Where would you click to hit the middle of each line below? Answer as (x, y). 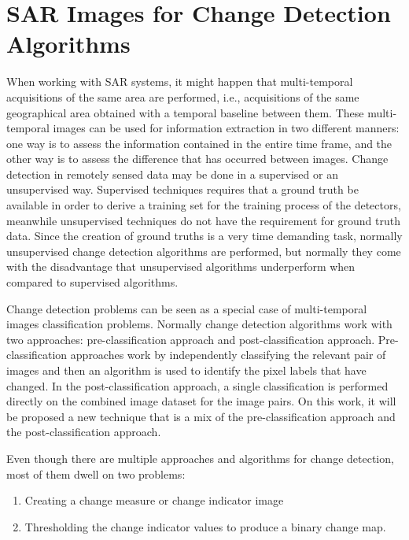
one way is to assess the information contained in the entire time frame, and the (199, 143)
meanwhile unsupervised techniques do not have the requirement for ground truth (204, 220)
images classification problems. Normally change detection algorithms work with (199, 324)
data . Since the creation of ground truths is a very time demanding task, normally (204, 236)
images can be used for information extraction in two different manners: (226, 128)
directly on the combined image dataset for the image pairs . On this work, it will (201, 401)
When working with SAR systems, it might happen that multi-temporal (180, 81)
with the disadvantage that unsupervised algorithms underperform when (181, 266)
